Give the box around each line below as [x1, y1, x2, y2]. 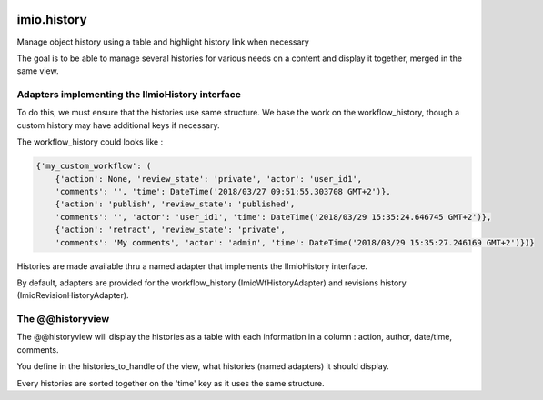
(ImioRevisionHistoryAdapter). [16, 290, 129, 301]
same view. [16, 65, 59, 76]
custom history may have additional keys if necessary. [16, 119, 220, 131]
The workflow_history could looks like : [16, 136, 164, 147]
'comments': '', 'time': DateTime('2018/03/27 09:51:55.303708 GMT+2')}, [55, 186, 391, 196]
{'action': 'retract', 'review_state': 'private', [55, 225, 286, 235]
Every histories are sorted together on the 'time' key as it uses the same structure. [16, 377, 325, 388]
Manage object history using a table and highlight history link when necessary [16, 36, 309, 47]
